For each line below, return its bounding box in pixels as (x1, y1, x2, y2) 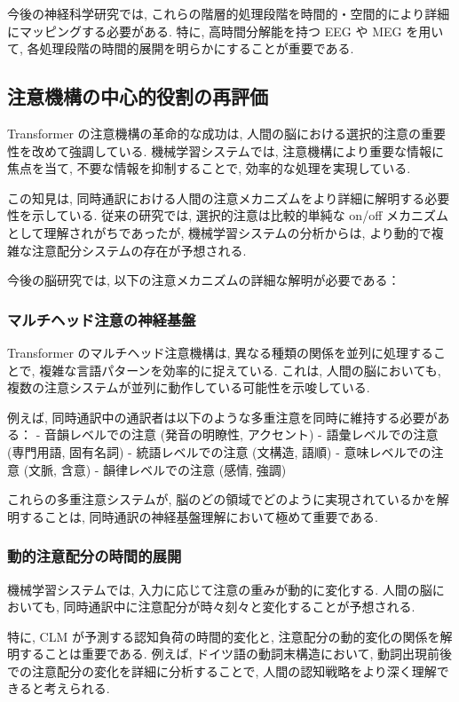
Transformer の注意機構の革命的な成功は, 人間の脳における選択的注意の (7, 123, 422, 142)
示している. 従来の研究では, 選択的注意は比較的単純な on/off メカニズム (31, 206, 448, 225)
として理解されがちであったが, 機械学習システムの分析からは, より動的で (7, 223, 431, 241)
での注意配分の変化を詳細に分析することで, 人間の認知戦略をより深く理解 (7, 661, 437, 680)
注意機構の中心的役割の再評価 (7, 83, 268, 110)
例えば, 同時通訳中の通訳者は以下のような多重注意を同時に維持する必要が (7, 407, 438, 426)
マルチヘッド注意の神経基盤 (7, 308, 196, 330)
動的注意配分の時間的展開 (7, 545, 182, 567)
